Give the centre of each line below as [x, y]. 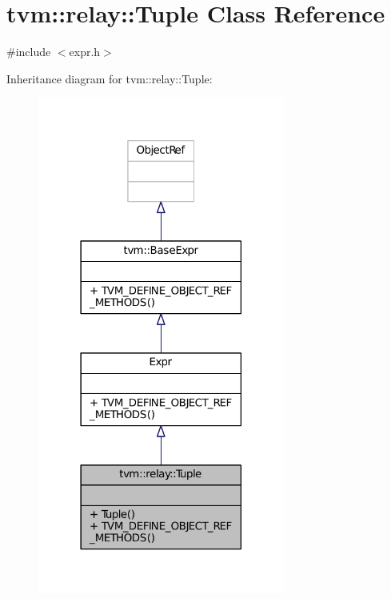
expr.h [85, 52]
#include [29, 52]
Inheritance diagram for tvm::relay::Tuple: [110, 78]
